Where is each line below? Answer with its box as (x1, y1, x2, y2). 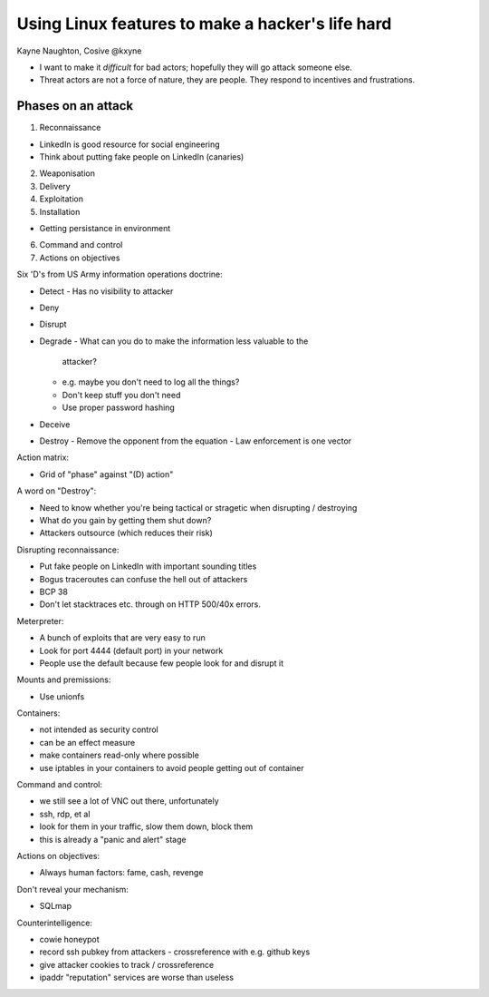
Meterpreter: (16, 615, 64, 626)
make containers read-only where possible (39, 749, 199, 761)
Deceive (39, 418, 71, 430)
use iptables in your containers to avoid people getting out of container (39, 762, 304, 773)
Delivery (39, 181, 72, 191)
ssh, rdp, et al (39, 808, 91, 819)
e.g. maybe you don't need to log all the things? (62, 376, 240, 387)
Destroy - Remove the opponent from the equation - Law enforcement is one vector (39, 435, 352, 446)
